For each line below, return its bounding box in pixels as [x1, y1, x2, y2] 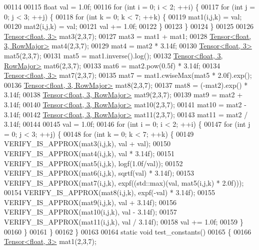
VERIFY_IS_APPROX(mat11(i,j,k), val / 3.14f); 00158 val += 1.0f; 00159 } [4, 217, 243, 227]
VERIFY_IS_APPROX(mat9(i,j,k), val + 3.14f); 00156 [4, 197, 176, 207]
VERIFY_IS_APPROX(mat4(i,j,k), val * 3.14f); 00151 [4, 148, 175, 158]
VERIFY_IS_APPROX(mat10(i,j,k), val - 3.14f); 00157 [4, 207, 177, 217]
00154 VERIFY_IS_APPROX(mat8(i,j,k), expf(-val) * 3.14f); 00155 [4, 187, 215, 198]
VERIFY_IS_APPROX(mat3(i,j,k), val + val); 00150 [4, 138, 170, 149]
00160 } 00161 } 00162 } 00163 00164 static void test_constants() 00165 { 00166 [4, 226, 251, 237]
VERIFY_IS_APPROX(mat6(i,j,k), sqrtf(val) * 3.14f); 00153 [4, 168, 194, 178]
